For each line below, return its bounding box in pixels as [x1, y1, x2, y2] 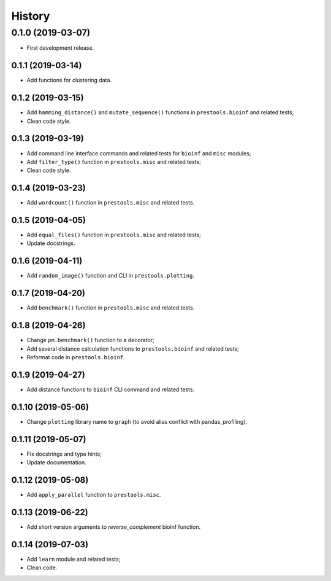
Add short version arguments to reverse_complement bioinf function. [26, 523, 201, 531]
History [11, 9, 50, 23]
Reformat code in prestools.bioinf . [26, 353, 125, 361]
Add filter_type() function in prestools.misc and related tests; [26, 158, 202, 165]
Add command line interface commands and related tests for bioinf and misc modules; [26, 149, 251, 157]
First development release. [26, 44, 94, 52]
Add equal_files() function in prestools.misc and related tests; [26, 231, 202, 239]
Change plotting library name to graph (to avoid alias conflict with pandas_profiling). [26, 418, 248, 425]
